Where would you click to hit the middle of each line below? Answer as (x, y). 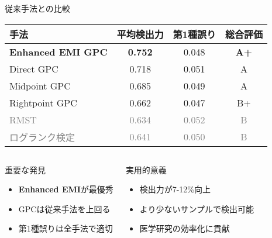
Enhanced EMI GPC (58, 51)
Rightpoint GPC (43, 102)
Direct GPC (34, 68)
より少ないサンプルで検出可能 (197, 208)
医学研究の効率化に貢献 (185, 228)
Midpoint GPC (40, 85)
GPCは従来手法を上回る (64, 208)
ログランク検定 (42, 137)
